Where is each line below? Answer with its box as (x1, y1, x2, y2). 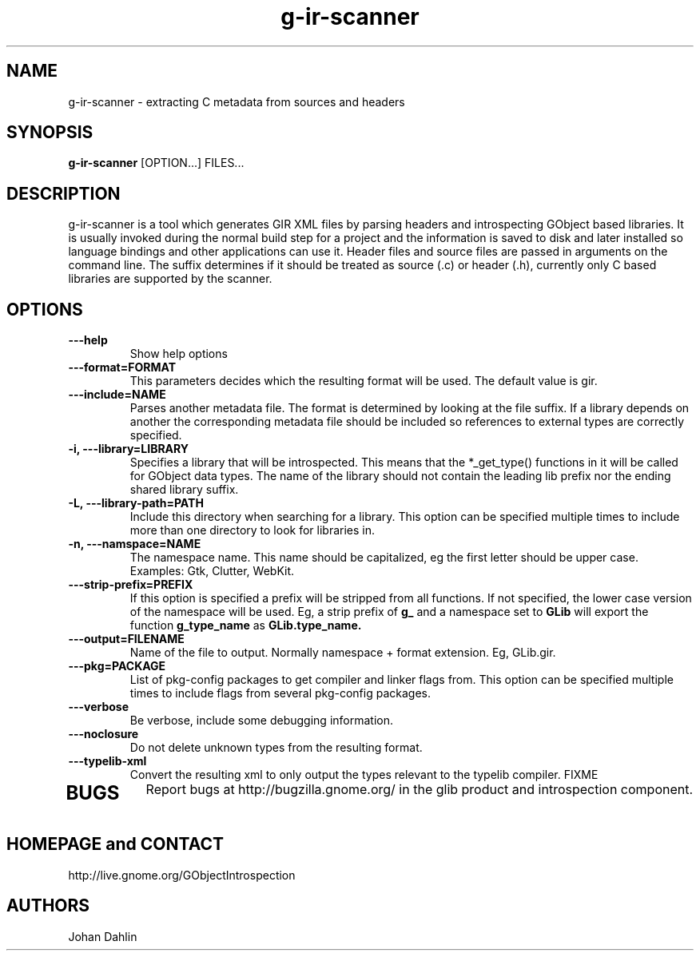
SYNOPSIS (6, 122, 93, 143)
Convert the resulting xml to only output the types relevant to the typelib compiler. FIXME (129, 768, 599, 782)
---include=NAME (68, 387, 166, 402)
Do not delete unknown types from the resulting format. (129, 741, 423, 755)
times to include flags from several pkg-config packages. (129, 686, 431, 701)
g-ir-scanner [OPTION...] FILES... (68, 156, 245, 170)
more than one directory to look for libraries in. (129, 523, 375, 538)
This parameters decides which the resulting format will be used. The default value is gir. (129, 374, 598, 388)
